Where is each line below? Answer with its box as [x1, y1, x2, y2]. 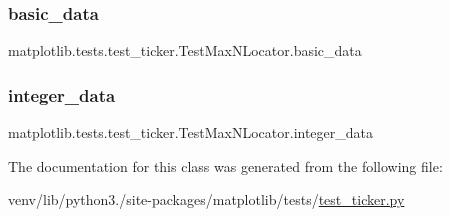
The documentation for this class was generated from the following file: [8, 155, 443, 176]
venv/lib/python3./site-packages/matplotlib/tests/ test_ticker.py [8, 189, 405, 210]
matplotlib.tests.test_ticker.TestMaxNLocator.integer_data [8, 122, 374, 143]
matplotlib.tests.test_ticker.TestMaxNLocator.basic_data [8, 40, 362, 61]
